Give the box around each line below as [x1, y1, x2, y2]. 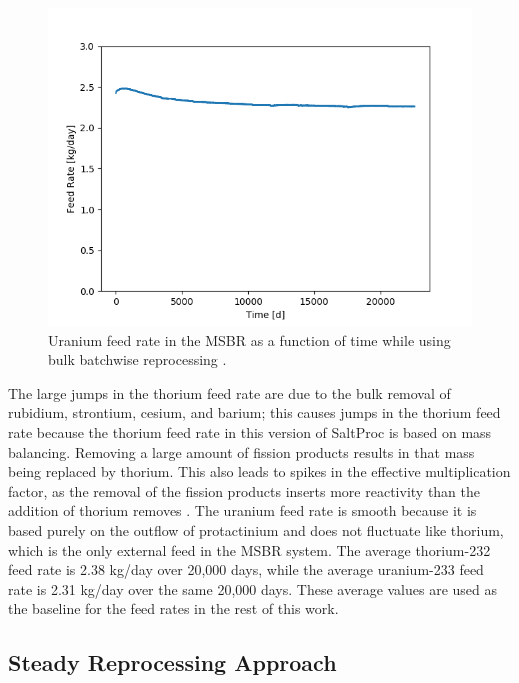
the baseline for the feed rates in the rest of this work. [8, 598, 339, 619]
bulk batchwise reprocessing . [48, 349, 227, 370]
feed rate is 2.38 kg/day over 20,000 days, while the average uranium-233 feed [8, 559, 484, 580]
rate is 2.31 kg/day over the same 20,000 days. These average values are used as [8, 578, 498, 599]
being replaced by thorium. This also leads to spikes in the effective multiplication [8, 461, 511, 482]
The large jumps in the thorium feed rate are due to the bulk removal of [8, 382, 451, 403]
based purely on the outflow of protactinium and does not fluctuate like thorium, [8, 519, 504, 540]
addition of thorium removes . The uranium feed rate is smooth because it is [8, 500, 477, 521]
